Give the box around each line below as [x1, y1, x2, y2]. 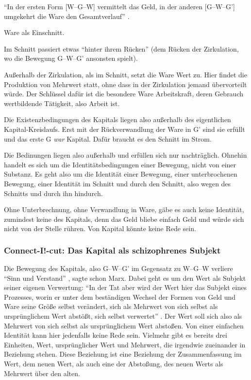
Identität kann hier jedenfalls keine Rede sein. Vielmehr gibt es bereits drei [4, 330, 227, 340]
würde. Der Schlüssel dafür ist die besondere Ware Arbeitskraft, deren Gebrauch [4, 89, 244, 99]
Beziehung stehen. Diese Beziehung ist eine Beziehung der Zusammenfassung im [4, 349, 242, 359]
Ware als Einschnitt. [4, 27, 65, 37]
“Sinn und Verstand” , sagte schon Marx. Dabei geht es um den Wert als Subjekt [4, 272, 246, 283]
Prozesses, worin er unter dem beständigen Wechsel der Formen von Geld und [4, 291, 236, 302]
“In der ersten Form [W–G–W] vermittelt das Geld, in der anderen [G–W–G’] [4, 1, 235, 11]
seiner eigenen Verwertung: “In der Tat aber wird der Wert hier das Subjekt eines [4, 282, 247, 292]
